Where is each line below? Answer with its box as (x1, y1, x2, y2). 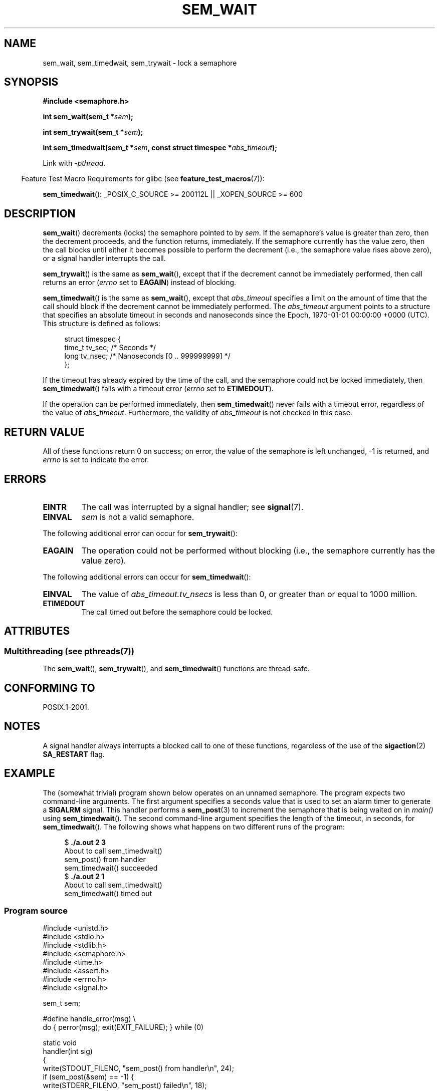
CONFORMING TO (4, 681, 95, 694)
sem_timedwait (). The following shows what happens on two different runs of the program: (43, 822, 345, 831)
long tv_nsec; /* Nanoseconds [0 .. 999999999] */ (64, 352, 231, 361)
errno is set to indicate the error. (43, 455, 149, 464)
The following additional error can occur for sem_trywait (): (43, 528, 238, 537)
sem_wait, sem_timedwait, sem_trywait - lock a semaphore (43, 58, 237, 67)
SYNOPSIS (4, 76, 59, 89)
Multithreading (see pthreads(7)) (4, 646, 134, 656)
